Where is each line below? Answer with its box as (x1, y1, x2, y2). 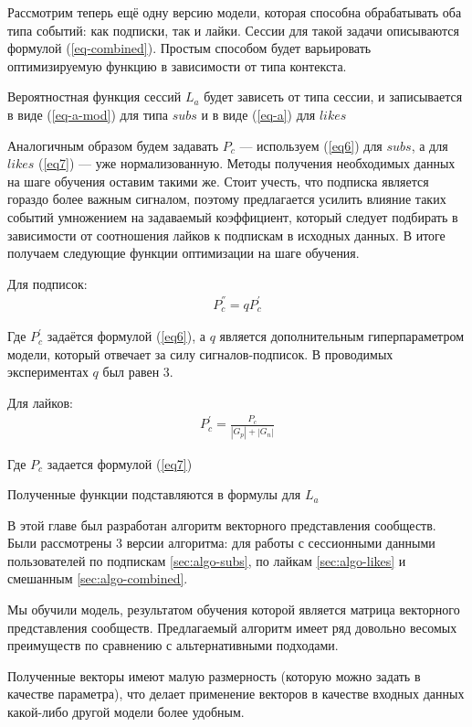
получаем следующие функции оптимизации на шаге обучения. (7, 243, 360, 262)
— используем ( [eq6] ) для (239, 135, 383, 155)
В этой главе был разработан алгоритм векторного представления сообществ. (7, 515, 436, 534)
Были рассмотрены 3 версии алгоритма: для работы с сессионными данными (7, 533, 435, 552)
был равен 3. (102, 362, 173, 381)
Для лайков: (7, 393, 73, 412)
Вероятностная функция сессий (7, 87, 182, 106)
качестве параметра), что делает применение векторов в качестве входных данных (7, 684, 465, 703)
